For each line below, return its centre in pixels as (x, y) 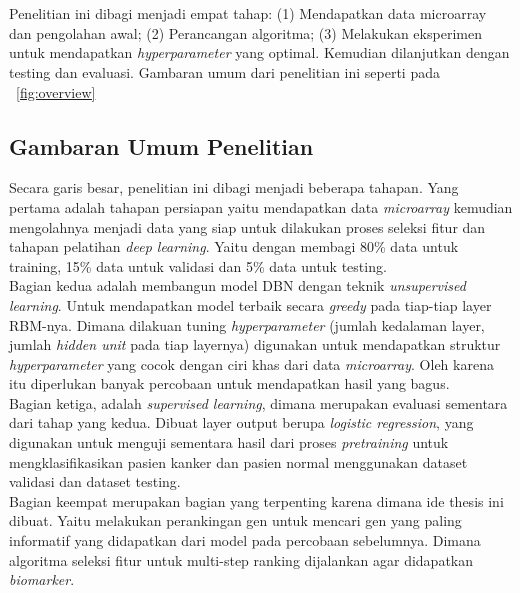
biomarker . (42, 579)
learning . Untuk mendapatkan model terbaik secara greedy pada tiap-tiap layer (250, 304)
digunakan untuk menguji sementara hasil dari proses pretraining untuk (229, 442)
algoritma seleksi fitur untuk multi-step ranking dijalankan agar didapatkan (241, 559)
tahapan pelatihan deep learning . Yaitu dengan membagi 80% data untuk (234, 246)
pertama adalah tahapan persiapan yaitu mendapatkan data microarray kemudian (261, 206)
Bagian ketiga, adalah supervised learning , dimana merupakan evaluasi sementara (258, 402)
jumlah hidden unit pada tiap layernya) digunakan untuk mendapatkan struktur (255, 344)
